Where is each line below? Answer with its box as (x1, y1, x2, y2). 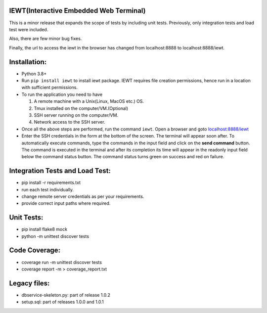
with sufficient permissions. (21, 85, 78, 90)
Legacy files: (9, 279, 50, 287)
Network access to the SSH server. (34, 119, 106, 125)
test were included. (9, 26, 48, 32)
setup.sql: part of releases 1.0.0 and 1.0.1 (21, 299, 104, 305)
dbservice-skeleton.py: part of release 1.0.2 (21, 292, 111, 298)
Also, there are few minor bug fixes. (9, 36, 82, 42)
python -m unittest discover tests (21, 233, 89, 239)
